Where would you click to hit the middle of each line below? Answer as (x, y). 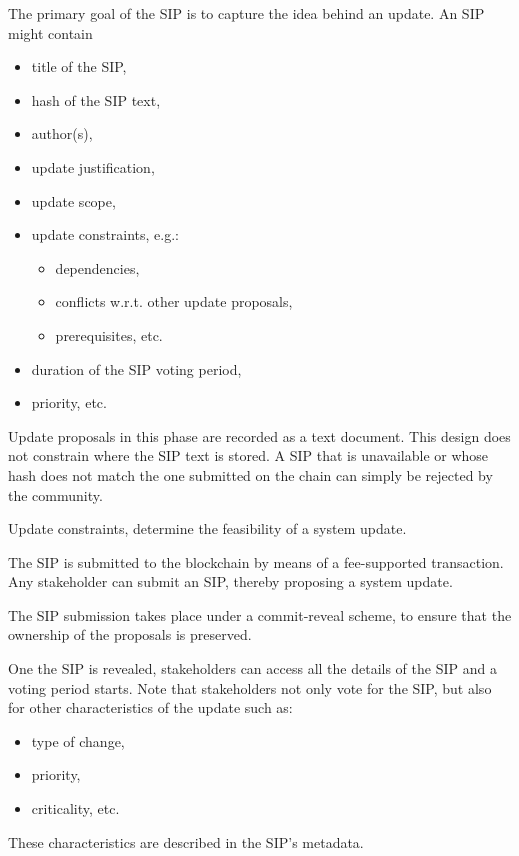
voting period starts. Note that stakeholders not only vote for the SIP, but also (250, 687)
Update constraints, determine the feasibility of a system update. (207, 528)
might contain (50, 32)
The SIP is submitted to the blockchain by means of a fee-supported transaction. (256, 561)
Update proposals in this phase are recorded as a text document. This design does (259, 435)
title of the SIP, (79, 66)
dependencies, (97, 267)
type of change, (78, 740)
